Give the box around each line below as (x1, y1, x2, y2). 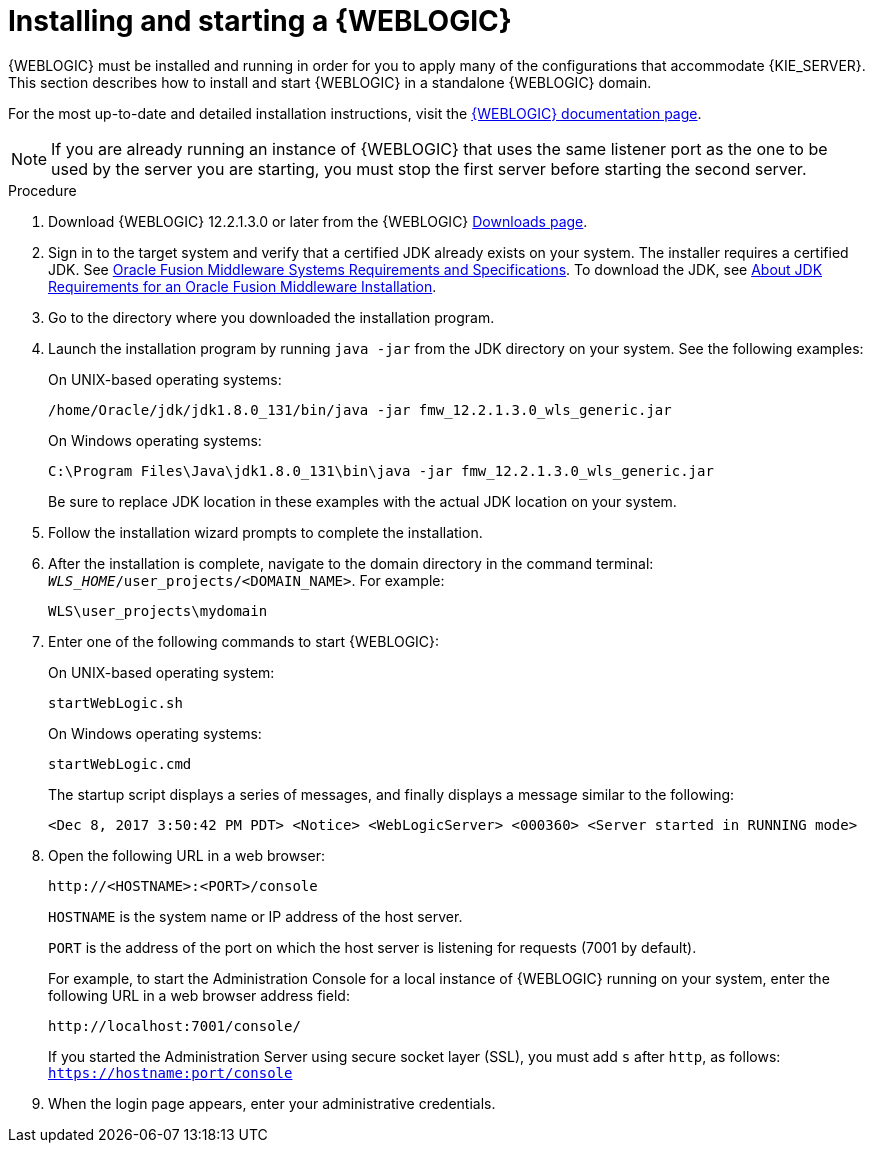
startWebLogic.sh (48, 694, 183, 711)
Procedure (8, 181, 77, 199)
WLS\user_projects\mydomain (48, 602, 268, 619)
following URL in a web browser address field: (48, 986, 350, 1004)
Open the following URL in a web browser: (48, 846, 325, 864)
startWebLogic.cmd (48, 755, 192, 772)
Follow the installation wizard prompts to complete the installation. (48, 523, 483, 541)
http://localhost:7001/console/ (48, 1017, 301, 1034)
